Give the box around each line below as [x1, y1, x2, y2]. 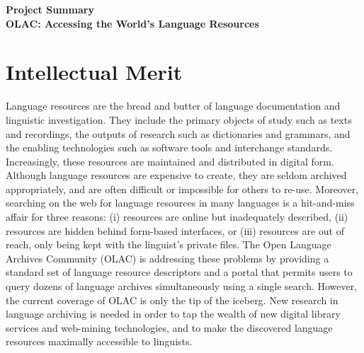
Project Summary [6, 2, 94, 16]
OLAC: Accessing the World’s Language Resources [6, 16, 259, 30]
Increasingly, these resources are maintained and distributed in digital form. [6, 154, 334, 168]
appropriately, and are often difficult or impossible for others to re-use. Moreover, [6, 181, 359, 196]
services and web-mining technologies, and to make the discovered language [6, 320, 333, 335]
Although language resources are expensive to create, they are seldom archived [6, 168, 347, 183]
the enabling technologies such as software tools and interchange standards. [6, 140, 333, 155]
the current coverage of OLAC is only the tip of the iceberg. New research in [6, 292, 339, 307]
